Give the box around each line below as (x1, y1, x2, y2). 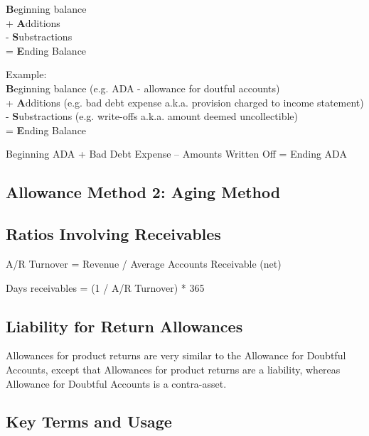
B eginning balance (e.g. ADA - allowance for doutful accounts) (6, 80, 280, 95)
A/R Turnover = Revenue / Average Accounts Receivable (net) (6, 256, 282, 271)
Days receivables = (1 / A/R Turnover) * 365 (6, 280, 205, 295)
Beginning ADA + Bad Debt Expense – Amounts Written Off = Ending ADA (6, 146, 347, 161)
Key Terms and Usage (6, 410, 172, 432)
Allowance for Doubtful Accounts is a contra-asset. (6, 376, 227, 391)
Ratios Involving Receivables (6, 223, 221, 245)
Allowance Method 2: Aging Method (6, 181, 281, 203)
